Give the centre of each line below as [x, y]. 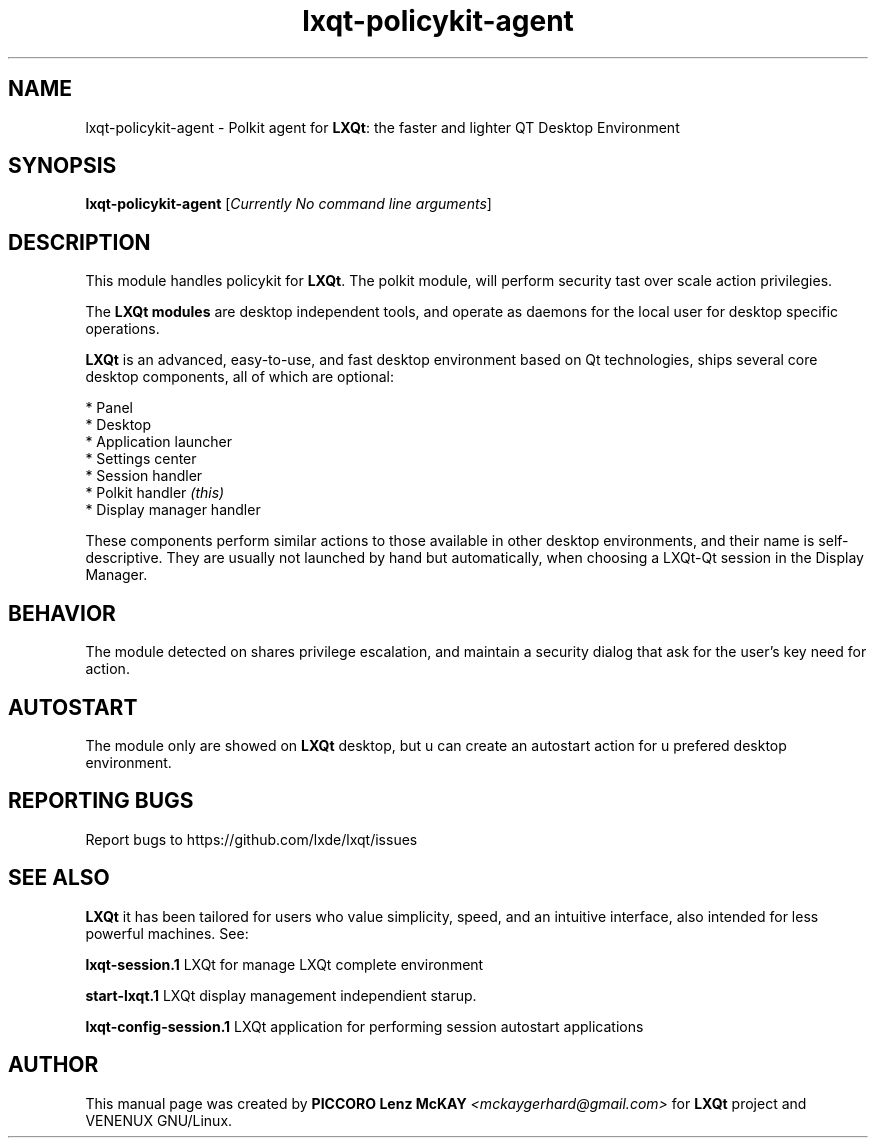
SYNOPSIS [62, 166]
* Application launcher [159, 442]
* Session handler [144, 476]
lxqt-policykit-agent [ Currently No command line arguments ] [288, 204]
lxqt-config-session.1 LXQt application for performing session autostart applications [364, 1026]
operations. [122, 329]
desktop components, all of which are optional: [239, 377]
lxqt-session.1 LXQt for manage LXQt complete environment [284, 964]
